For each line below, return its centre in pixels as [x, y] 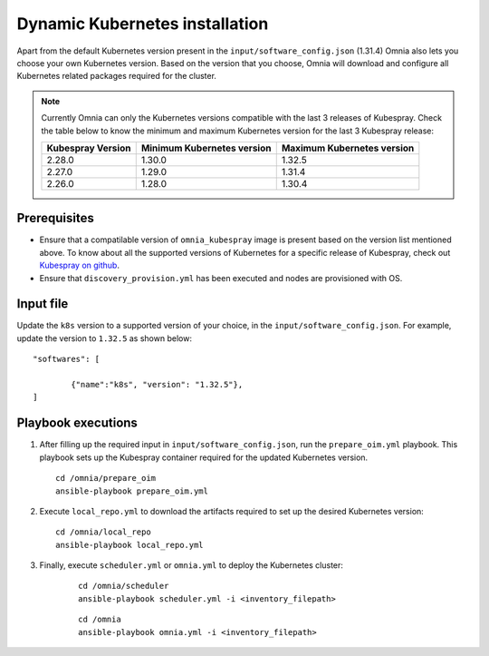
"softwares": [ [67, 359]
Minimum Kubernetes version [206, 148]
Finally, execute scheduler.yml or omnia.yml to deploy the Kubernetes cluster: [192, 565]
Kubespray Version [89, 148]
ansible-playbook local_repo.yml [129, 545]
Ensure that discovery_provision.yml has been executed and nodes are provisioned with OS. [221, 278]
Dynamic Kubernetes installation [143, 24]
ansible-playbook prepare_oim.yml [132, 491]
